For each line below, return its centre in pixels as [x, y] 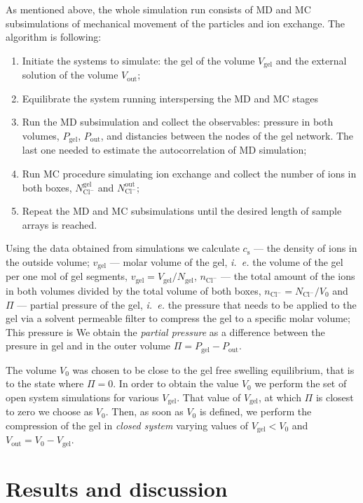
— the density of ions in [305, 248]
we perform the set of [301, 383]
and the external [311, 60]
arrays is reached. [60, 224]
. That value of [209, 397]
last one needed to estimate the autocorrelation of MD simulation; [164, 150]
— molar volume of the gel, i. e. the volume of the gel [226, 262]
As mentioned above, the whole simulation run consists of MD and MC [158, 9]
